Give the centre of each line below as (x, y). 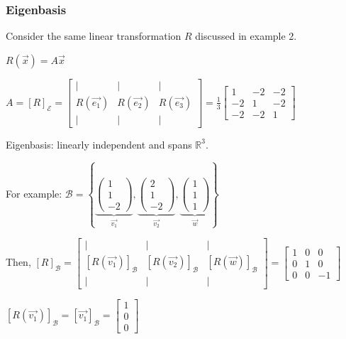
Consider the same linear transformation (94, 36)
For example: (34, 193)
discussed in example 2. (246, 36)
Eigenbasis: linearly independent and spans (99, 144)
